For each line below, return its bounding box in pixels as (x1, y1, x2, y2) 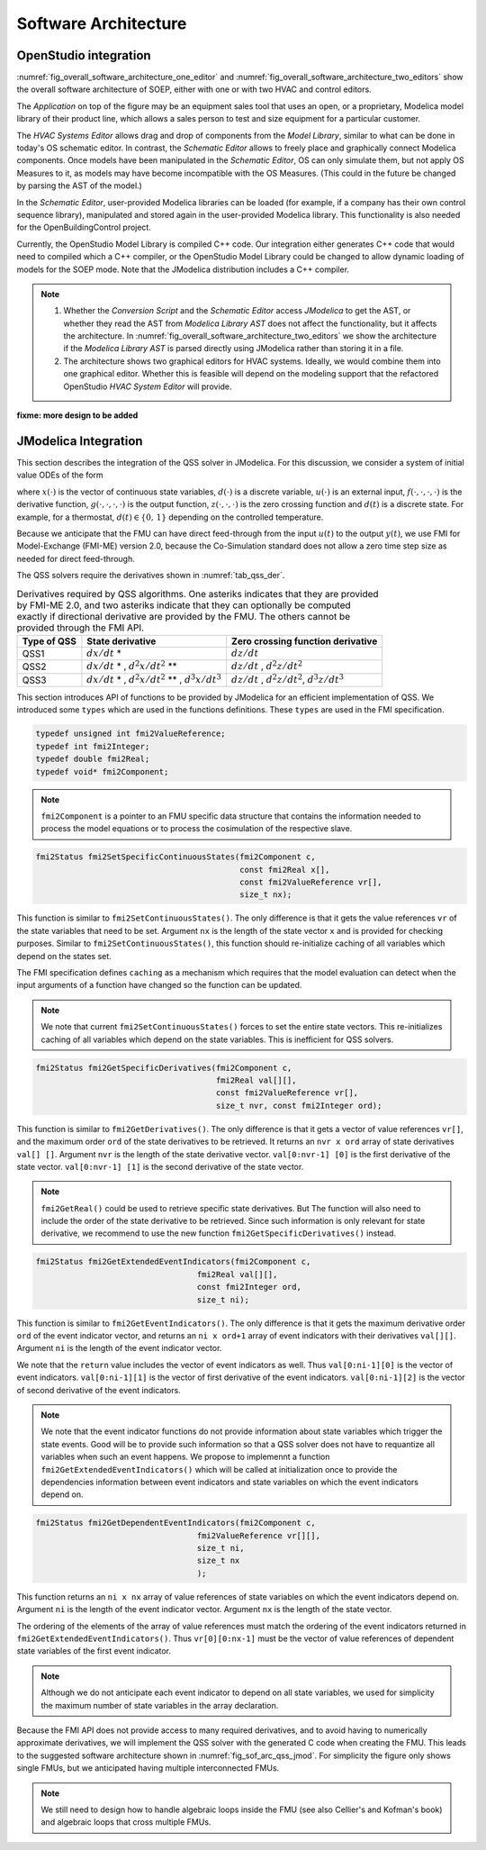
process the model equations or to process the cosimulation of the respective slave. (40, 823, 353, 834)
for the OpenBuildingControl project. (16, 222, 152, 233)
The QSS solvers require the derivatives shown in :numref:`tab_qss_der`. (16, 570, 285, 581)
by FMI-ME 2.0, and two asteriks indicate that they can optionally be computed (16, 599, 351, 612)
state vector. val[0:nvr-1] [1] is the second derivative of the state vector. (16, 1161, 304, 1172)
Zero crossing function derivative (230, 635, 378, 648)
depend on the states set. (16, 950, 112, 961)
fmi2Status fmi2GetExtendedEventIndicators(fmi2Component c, (35, 1256, 311, 1267)
